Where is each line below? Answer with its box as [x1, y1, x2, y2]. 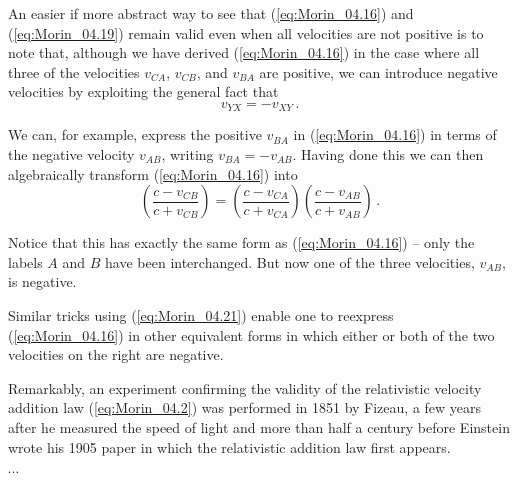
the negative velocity [8, 144, 135, 165]
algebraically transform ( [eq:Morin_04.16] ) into [8, 163, 298, 184]
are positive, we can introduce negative [259, 61, 498, 82]
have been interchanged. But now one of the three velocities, [105, 251, 475, 272]
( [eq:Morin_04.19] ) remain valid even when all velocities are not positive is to [8, 22, 484, 43]
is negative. [8, 271, 77, 292]
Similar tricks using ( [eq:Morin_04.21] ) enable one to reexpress [8, 304, 394, 325]
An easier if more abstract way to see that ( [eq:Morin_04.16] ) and [8, 3, 414, 23]
